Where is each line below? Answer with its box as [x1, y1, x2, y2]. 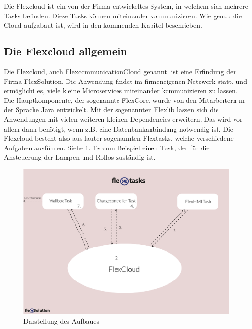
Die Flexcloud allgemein [4, 44, 128, 59]
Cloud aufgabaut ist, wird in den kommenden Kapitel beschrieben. [4, 20, 202, 30]
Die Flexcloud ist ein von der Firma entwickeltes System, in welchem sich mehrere [4, 1, 249, 11]
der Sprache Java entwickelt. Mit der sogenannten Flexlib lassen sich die [4, 104, 219, 115]
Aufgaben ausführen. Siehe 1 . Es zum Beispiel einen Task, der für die [4, 142, 210, 152]
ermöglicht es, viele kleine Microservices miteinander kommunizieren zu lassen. [4, 85, 237, 96]
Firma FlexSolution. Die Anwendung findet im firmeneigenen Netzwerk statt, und [4, 76, 247, 86]
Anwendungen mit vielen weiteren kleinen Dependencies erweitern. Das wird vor [4, 114, 243, 124]
